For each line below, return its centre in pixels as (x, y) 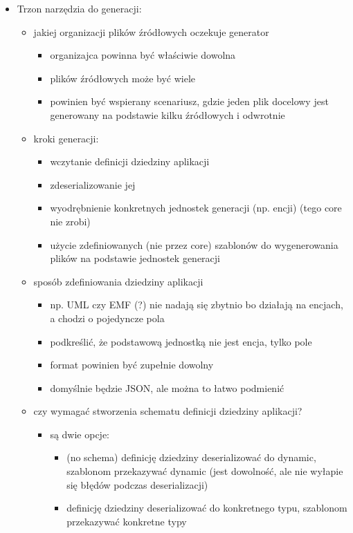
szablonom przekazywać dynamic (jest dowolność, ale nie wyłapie (205, 471)
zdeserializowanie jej (93, 184)
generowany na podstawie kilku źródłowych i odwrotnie (168, 114)
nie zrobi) (70, 221)
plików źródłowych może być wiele (123, 78)
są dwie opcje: (80, 434)
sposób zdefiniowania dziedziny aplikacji (118, 281)
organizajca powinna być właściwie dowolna (143, 55)
